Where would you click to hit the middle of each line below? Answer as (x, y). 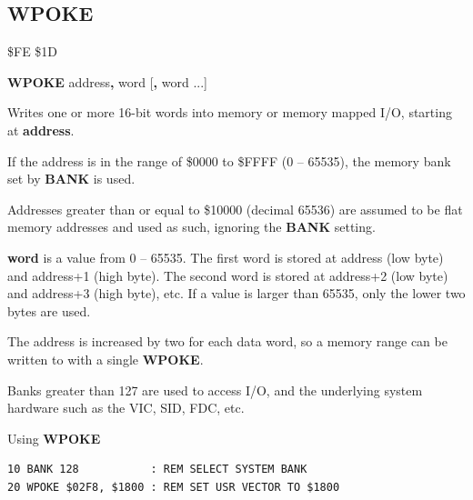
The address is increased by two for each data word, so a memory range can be (227, 341)
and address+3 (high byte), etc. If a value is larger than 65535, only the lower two (236, 293)
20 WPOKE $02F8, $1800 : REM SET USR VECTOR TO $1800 (174, 487)
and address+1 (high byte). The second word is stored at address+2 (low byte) (228, 275)
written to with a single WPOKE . (106, 359)
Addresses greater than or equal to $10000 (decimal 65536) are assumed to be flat (235, 209)
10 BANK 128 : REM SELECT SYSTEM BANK (157, 470)
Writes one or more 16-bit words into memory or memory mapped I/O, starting (230, 112)
